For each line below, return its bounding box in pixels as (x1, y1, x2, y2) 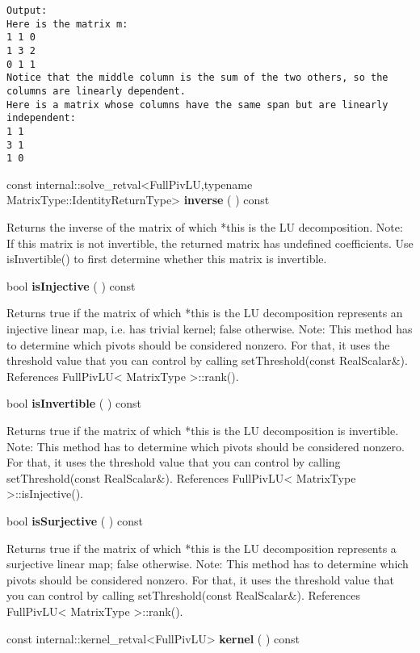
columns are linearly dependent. (6, 85, 186, 97)
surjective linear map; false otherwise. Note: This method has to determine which (6, 555, 409, 572)
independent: (6, 112, 76, 124)
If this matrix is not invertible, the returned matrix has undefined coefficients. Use (6, 234, 414, 251)
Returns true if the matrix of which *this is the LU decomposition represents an (6, 304, 403, 321)
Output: (6, 5, 48, 16)
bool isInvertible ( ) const (6, 395, 141, 412)
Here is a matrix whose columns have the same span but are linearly (6, 98, 388, 111)
